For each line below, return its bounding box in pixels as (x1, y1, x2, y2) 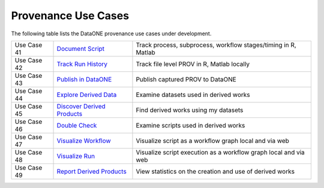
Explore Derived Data (56, 90, 117, 99)
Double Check (56, 121, 97, 129)
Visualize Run (56, 151, 95, 160)
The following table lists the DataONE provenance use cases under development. (11, 30, 212, 37)
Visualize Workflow (56, 137, 111, 145)
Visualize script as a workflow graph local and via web (136, 137, 289, 145)
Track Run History (56, 60, 108, 68)
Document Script (56, 44, 105, 53)
